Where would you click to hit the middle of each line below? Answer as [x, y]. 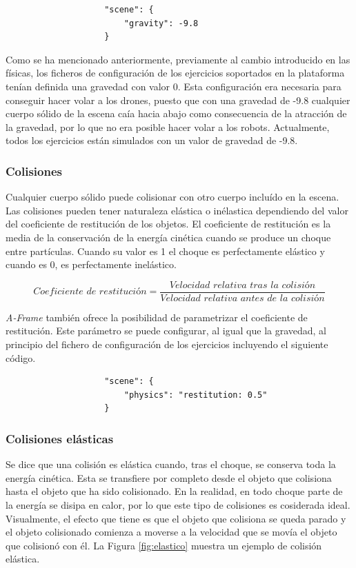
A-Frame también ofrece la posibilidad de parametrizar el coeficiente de [157, 317]
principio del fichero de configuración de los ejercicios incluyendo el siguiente [167, 344]
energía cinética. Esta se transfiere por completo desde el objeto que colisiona [169, 477]
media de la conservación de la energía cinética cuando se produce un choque [168, 237]
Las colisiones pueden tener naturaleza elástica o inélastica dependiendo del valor [177, 210]
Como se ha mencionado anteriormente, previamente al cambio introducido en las [178, 59]
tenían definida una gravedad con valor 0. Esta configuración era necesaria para [174, 86]
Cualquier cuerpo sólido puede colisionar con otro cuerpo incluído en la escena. [172, 197]
